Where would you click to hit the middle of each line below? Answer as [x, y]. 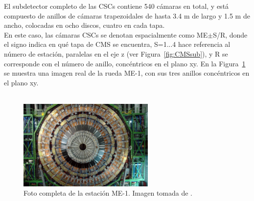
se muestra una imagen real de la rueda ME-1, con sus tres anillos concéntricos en [127, 73]
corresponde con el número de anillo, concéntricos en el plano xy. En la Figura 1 [125, 63]
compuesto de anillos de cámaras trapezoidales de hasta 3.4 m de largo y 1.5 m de [127, 15]
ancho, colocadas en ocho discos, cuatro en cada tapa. [84, 25]
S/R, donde [230, 34]
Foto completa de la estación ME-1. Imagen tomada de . [108, 193]
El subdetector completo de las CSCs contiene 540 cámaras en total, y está [116, 6]
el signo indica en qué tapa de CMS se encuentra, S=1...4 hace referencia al [117, 44]
